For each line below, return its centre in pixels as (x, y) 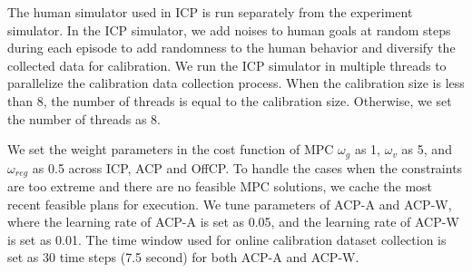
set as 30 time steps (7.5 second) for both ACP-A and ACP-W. (183, 257)
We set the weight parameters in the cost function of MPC (171, 149)
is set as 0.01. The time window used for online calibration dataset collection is (227, 239)
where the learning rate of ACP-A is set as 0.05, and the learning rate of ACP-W (233, 222)
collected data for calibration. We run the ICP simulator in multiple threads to (227, 65)
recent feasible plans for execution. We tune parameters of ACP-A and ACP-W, (230, 204)
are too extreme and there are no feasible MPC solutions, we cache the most (220, 186)
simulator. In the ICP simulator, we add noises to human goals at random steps (229, 29)
